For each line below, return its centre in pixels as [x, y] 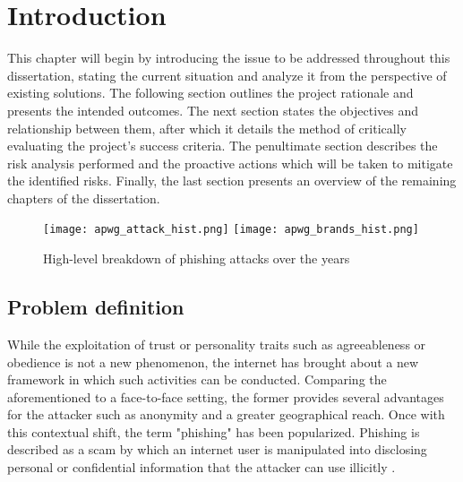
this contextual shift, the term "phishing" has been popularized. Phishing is [214, 431]
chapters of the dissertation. [84, 198]
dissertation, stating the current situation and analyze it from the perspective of [227, 75]
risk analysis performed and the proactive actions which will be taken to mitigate [230, 163]
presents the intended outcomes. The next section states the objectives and [213, 110]
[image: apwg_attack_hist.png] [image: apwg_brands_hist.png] [231, 230]
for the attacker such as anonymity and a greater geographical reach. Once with [226, 414]
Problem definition [96, 307]
